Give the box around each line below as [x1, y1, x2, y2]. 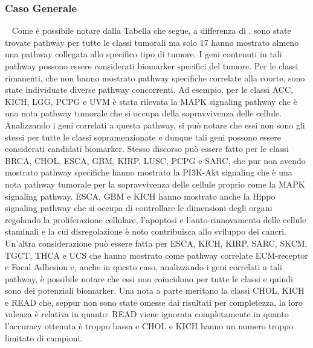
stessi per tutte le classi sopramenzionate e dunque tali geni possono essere [5, 130, 281, 143]
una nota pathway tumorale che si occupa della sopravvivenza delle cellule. [5, 107, 282, 119]
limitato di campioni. [5, 331, 83, 344]
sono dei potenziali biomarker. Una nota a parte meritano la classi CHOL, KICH [5, 284, 305, 297]
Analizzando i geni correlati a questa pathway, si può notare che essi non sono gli [5, 118, 305, 131]
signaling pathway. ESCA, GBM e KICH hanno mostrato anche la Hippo [5, 189, 276, 202]
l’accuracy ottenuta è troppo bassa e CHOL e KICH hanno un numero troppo [5, 320, 294, 332]
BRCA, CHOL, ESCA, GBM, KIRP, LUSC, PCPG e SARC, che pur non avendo [5, 154, 306, 166]
